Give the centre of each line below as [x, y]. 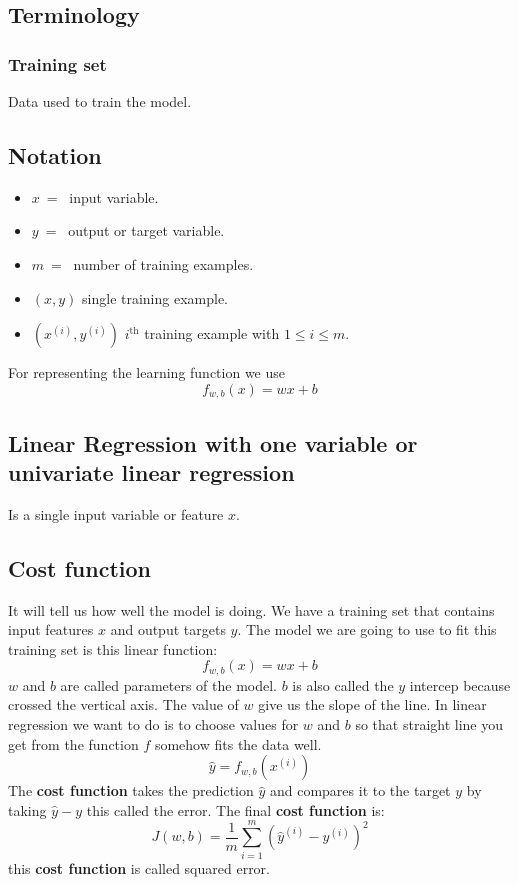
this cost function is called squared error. [139, 867]
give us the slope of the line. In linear [372, 704]
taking [27, 809]
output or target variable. [146, 230]
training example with [212, 333]
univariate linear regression [151, 472]
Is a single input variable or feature [116, 513]
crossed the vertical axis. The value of [123, 704]
